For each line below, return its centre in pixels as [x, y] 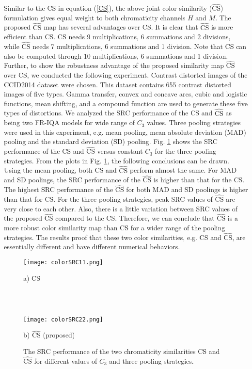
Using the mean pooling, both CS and [60, 170]
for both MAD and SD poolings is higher [187, 189]
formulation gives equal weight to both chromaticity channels [95, 17]
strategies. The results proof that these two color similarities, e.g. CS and [113, 237]
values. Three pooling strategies [194, 122]
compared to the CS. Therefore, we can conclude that [135, 218]
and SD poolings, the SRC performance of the [72, 180]
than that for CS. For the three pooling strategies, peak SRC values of [108, 199]
